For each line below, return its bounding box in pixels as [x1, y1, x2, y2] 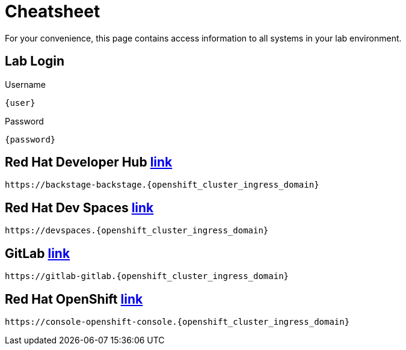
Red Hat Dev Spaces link [5, 200, 154, 215]
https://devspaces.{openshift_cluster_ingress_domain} [5, 226, 269, 236]
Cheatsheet [5, 1, 100, 22]
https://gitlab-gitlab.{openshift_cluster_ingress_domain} [5, 271, 289, 281]
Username [5, 79, 46, 90]
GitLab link [5, 245, 70, 261]
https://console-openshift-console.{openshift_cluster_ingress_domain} [5, 316, 350, 327]
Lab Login [5, 54, 65, 69]
